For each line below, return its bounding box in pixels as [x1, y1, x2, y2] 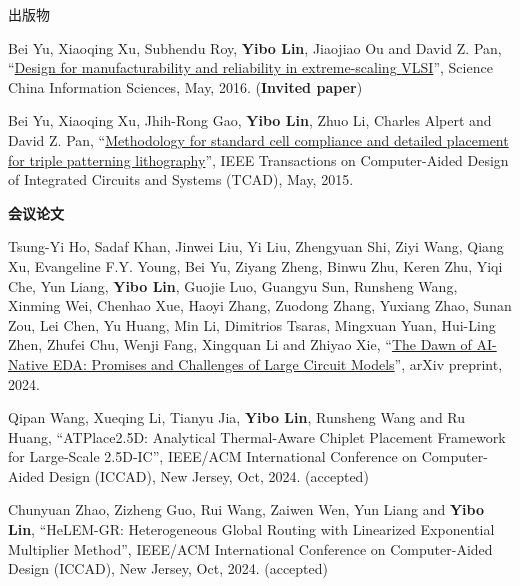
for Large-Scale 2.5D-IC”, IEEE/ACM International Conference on [8, 446, 418, 467]
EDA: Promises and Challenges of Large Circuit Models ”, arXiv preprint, [52, 353, 503, 374]
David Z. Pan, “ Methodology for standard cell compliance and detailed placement [8, 129, 509, 150]
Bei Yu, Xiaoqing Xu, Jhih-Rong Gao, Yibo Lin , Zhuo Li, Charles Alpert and [8, 110, 492, 131]
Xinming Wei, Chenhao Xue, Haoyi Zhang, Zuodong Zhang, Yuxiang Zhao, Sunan [8, 295, 512, 316]
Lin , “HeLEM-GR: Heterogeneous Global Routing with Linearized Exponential [8, 519, 495, 540]
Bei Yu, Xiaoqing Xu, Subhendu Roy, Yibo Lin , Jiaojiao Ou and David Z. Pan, [8, 37, 502, 58]
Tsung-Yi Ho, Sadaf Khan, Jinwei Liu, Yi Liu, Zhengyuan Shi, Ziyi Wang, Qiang [8, 236, 504, 257]
